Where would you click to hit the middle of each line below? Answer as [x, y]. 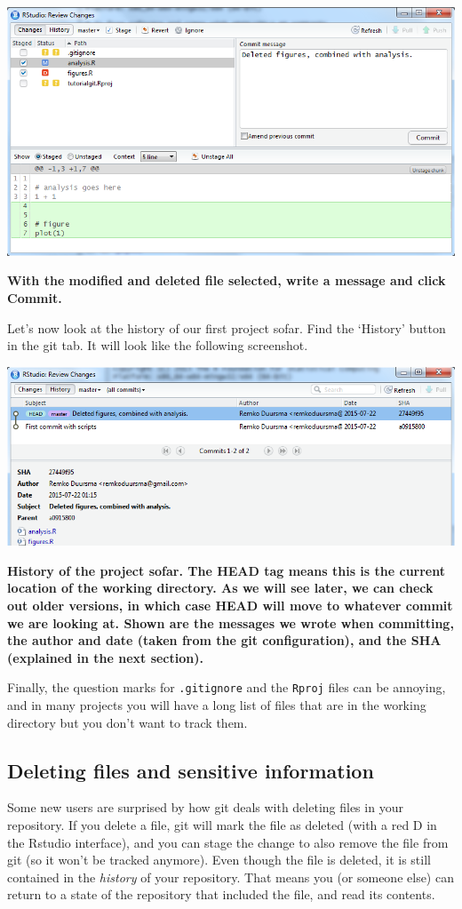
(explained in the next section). [105, 657]
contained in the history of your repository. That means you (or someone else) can [231, 877]
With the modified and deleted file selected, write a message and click [227, 280]
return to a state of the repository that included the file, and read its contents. [221, 894]
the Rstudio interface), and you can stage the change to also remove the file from [228, 842]
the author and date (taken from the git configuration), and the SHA [224, 640]
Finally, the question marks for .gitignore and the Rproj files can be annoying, [227, 687]
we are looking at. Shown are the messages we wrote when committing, [231, 622]
